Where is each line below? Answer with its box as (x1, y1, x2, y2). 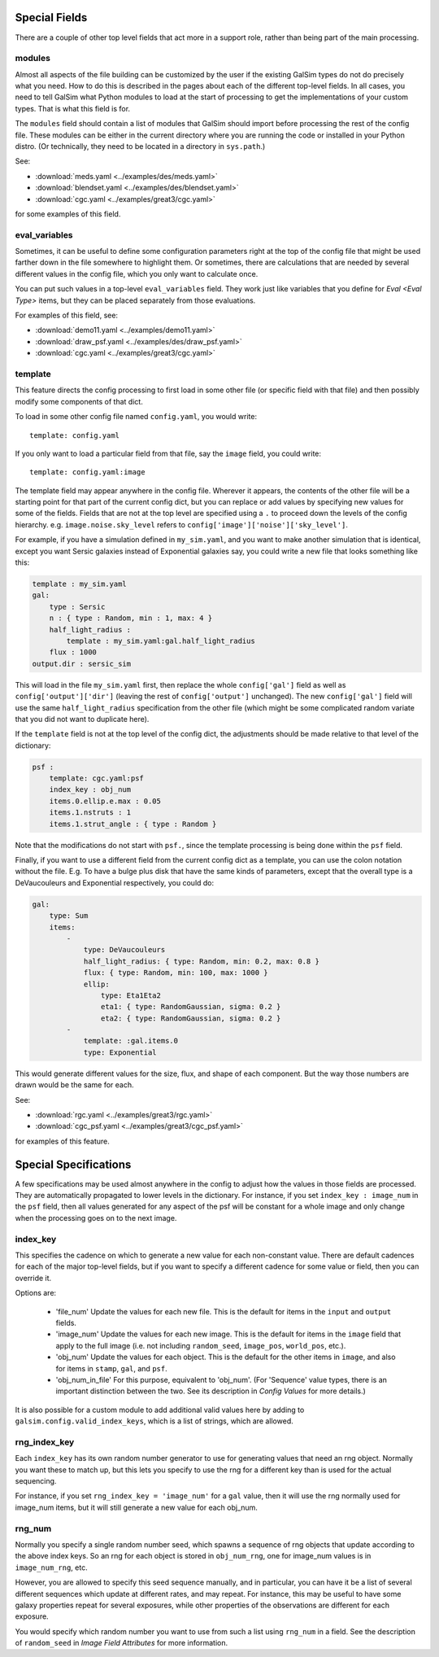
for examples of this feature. (15, 1136, 110, 1146)
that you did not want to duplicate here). (15, 714, 150, 724)
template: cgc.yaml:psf (49, 774, 144, 783)
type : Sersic (49, 602, 106, 611)
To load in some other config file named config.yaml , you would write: (15, 412, 258, 422)
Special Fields (15, 11, 88, 24)
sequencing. (15, 1476, 57, 1486)
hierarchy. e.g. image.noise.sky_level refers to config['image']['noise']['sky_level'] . (15, 519, 349, 529)
